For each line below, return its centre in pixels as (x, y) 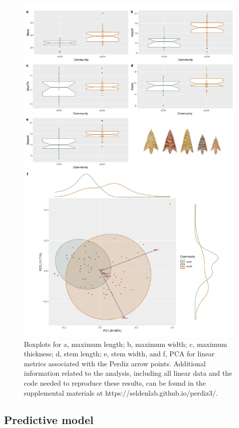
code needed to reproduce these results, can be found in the (115, 382)
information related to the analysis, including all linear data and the (128, 373)
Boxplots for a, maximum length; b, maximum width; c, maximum (125, 344)
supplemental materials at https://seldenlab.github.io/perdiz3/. (121, 392)
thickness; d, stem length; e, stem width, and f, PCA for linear (119, 354)
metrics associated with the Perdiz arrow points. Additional (115, 363)
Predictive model (49, 419)
